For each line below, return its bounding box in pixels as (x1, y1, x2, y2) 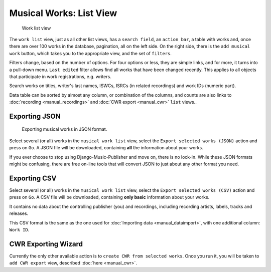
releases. (9, 210, 29, 216)
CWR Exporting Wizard (9, 239, 83, 248)
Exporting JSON (9, 112, 61, 120)
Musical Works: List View (9, 8, 117, 19)
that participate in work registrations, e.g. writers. (9, 73, 111, 80)
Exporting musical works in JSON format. (22, 126, 107, 132)
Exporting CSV (9, 174, 57, 182)
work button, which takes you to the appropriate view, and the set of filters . (9, 50, 172, 56)
